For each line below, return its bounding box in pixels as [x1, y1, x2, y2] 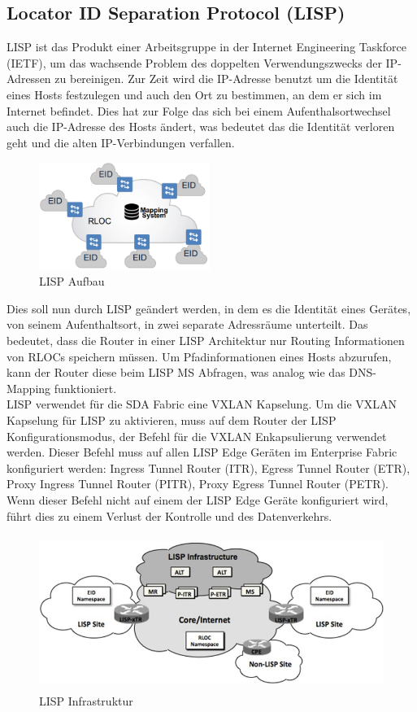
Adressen [7, 70, 51, 87]
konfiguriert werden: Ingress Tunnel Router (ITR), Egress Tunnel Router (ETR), [7, 459, 410, 476]
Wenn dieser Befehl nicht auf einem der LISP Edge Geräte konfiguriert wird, [7, 491, 389, 508]
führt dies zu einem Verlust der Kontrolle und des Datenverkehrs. [7, 507, 332, 524]
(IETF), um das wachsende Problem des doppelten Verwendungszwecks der [7, 54, 382, 71]
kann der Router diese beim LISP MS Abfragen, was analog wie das [7, 364, 345, 381]
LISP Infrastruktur [39, 692, 133, 709]
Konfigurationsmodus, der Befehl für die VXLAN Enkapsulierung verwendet [7, 427, 387, 444]
